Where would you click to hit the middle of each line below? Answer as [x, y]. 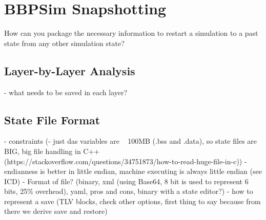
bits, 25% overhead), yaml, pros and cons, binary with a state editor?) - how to [129, 191]
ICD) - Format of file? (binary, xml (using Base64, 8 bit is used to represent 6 [126, 181]
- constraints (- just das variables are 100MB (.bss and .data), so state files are [131, 141]
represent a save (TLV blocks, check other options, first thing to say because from [132, 201]
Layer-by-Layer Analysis [70, 70]
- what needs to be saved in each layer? [66, 92]
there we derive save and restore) [56, 211]
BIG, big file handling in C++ [52, 151]
